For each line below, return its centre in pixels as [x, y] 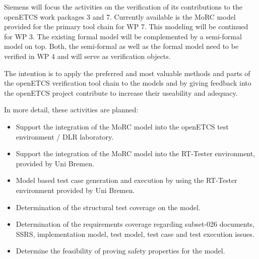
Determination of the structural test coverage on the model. [108, 207]
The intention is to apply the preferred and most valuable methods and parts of [127, 73]
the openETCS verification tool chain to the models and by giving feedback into [128, 83]
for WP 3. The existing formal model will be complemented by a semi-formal [123, 36]
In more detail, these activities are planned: [71, 110]
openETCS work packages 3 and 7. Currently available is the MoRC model [120, 16]
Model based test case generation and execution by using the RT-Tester [126, 180]
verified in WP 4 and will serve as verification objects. [87, 56]
